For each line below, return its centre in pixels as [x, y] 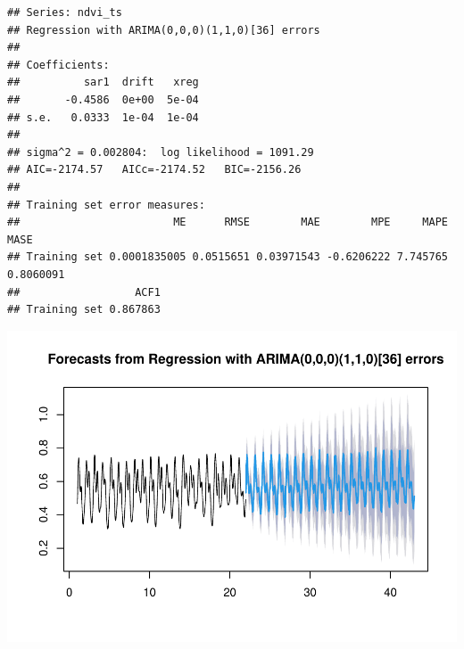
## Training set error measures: [106, 205]
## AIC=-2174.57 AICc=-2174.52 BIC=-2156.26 [154, 170]
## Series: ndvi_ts [65, 12]
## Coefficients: [58, 65]
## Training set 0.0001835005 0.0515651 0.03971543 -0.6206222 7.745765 [228, 257]
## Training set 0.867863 [84, 310]
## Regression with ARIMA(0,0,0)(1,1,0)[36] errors [164, 30]
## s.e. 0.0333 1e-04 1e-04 [103, 117]
